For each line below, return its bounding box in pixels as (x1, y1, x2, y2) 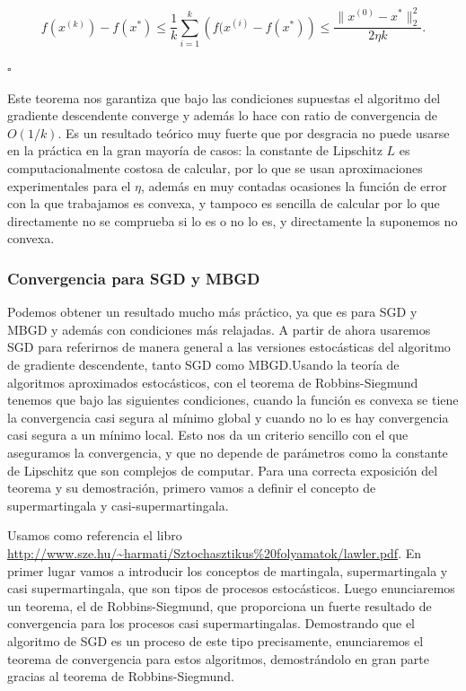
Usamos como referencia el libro (7, 526, 182, 545)
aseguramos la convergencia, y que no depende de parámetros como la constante (7, 442, 448, 461)
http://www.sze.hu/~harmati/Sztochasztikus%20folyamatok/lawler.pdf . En (7, 543, 422, 562)
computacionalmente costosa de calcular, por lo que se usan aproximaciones (7, 159, 423, 178)
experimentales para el (7, 176, 131, 195)
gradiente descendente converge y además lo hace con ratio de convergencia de (7, 106, 437, 125)
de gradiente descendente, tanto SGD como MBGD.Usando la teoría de (7, 355, 400, 373)
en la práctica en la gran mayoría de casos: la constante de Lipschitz (7, 141, 382, 160)
